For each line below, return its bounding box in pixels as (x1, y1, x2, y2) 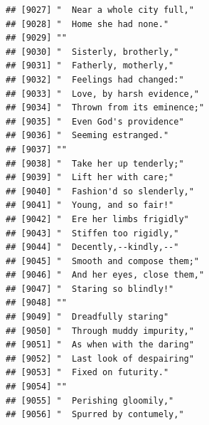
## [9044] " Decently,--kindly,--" (6, 242, 179, 253)
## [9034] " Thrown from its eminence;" (6, 103, 205, 113)
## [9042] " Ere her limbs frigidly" (6, 214, 189, 224)
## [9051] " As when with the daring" (6, 340, 194, 350)
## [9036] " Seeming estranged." (6, 130, 169, 141)
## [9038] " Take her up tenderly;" (6, 158, 184, 169)
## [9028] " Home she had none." (6, 19, 169, 29)
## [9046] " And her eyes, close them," (6, 270, 205, 280)
